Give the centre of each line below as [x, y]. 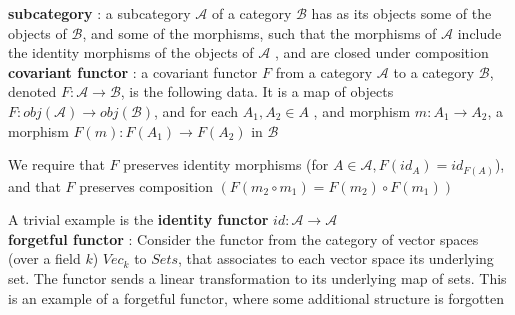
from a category [324, 71]
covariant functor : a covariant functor [133, 71]
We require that [56, 164]
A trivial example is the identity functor [138, 219]
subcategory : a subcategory [99, 13]
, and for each [196, 110]
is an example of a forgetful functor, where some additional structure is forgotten [256, 297]
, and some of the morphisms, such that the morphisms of [259, 32]
